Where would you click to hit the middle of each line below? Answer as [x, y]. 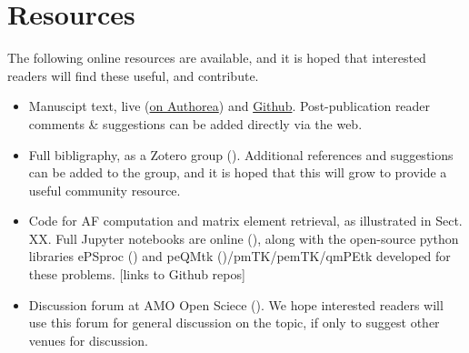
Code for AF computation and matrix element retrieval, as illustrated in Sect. [245, 221]
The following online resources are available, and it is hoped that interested [217, 58]
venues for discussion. [88, 340]
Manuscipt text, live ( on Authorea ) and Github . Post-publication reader [230, 106]
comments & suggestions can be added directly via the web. [195, 123]
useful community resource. [105, 190]
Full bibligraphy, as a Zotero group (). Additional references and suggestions [241, 154]
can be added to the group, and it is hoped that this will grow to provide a [238, 172]
